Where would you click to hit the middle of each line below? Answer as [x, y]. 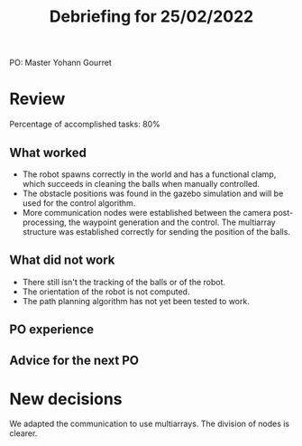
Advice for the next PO [74, 360]
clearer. [23, 433]
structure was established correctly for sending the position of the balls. [156, 231]
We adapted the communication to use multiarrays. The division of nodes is [150, 424]
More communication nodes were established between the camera [147, 212]
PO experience [52, 330]
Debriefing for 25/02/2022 [151, 17]
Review [37, 99]
